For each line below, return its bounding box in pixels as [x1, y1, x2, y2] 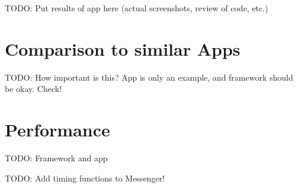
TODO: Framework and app [5, 152, 108, 164]
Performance [5, 117, 110, 142]
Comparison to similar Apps [5, 36, 241, 60]
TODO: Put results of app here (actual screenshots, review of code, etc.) [5, 2, 268, 14]
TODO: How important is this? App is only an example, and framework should [5, 71, 293, 83]
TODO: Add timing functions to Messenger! [5, 171, 165, 184]
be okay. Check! [5, 82, 62, 95]
